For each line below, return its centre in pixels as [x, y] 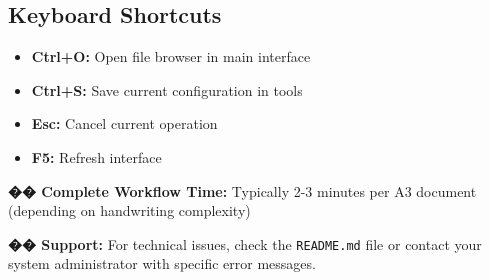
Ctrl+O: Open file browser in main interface [171, 56]
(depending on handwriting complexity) [129, 210]
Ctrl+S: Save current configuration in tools [167, 89]
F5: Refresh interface [96, 156]
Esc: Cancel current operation [124, 123]
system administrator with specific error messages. [162, 263]
